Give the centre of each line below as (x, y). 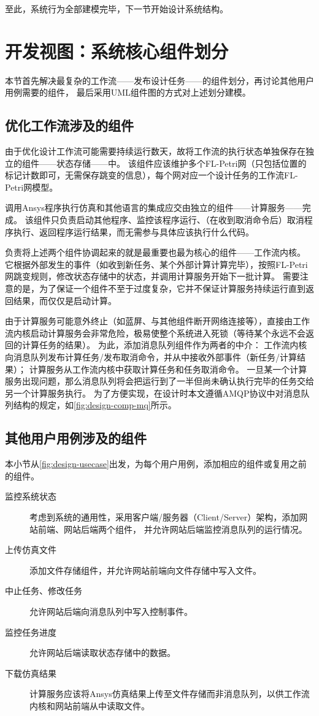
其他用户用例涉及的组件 (76, 438)
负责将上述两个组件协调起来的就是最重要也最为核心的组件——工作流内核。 (155, 252)
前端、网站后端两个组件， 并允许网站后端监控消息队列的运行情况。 (172, 529)
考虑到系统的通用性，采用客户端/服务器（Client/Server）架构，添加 (164, 516)
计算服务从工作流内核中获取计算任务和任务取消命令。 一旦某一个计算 (168, 369)
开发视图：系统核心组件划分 (117, 51)
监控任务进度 (31, 632)
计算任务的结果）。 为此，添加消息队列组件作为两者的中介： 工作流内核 (164, 345)
